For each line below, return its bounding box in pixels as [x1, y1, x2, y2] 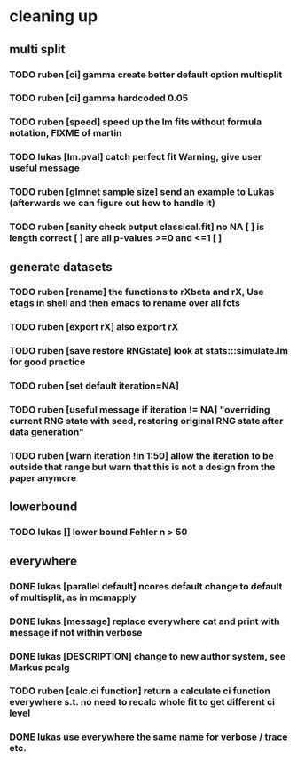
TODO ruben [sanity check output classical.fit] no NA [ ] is [9, 220, 264, 233]
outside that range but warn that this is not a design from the [9, 461, 276, 473]
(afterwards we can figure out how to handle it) [9, 197, 215, 210]
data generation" [9, 426, 84, 438]
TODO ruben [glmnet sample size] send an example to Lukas [9, 186, 275, 198]
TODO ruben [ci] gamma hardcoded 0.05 [9, 92, 189, 104]
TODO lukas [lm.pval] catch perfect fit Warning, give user [9, 151, 262, 164]
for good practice [9, 356, 86, 368]
